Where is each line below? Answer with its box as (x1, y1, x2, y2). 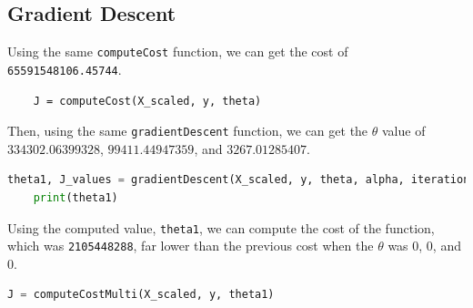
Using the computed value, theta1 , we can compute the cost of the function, (7, 218, 435, 237)
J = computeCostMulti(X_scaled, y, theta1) (7, 288, 275, 302)
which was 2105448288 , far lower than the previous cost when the (7, 236, 374, 255)
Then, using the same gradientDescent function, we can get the (7, 121, 368, 140)
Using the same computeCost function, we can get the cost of (7, 42, 348, 61)
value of (381, 121, 426, 140)
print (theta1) (33, 190, 118, 204)
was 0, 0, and (387, 236, 461, 255)
